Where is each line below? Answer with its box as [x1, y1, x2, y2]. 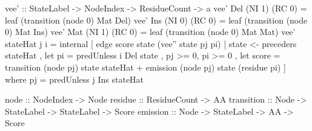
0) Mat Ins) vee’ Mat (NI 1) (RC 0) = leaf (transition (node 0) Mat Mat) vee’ [5, 25, 296, 38]
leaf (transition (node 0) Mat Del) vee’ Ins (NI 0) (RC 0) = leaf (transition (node [5, 13, 308, 26]
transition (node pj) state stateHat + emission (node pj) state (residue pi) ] [5, 60, 286, 73]
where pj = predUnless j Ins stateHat [5, 72, 144, 85]
